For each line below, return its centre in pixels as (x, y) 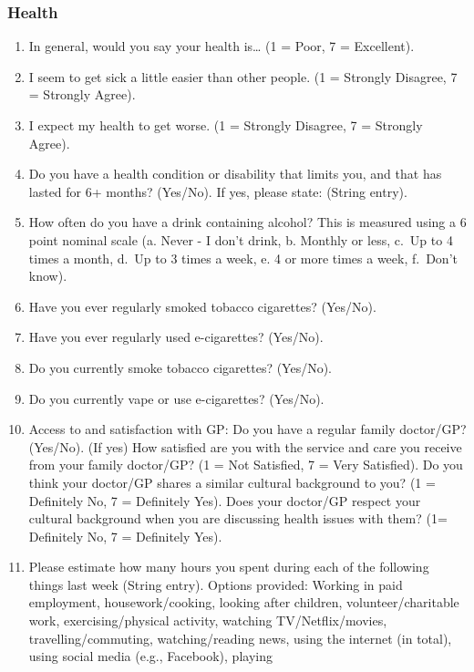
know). (48, 276)
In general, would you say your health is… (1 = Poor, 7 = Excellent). (222, 46)
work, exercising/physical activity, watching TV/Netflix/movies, (208, 620)
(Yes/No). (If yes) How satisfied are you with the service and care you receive (245, 446)
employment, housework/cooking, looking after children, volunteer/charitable (244, 602)
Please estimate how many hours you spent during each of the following (229, 567)
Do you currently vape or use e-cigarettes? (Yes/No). (176, 398)
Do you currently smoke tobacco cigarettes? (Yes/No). (180, 367)
